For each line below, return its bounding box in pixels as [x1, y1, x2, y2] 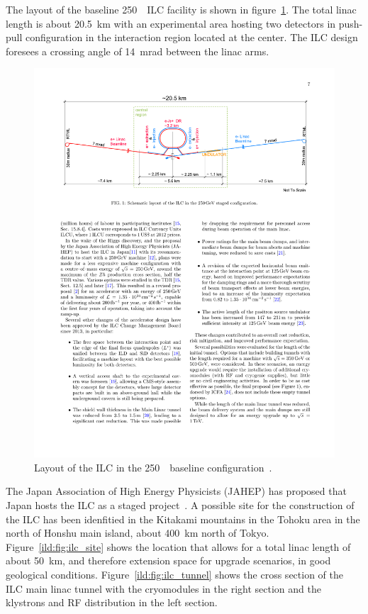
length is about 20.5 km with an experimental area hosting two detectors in [6, 16, 336, 30]
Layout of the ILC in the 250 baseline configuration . [34, 459, 272, 474]
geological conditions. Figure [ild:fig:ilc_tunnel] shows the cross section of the [6, 567, 343, 582]
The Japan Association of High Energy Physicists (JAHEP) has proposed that [6, 484, 347, 498]
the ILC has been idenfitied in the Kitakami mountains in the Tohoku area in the [6, 511, 360, 526]
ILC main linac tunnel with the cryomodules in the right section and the [6, 581, 321, 596]
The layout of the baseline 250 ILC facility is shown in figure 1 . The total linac [6, 2, 357, 16]
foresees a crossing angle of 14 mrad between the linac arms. [6, 43, 269, 58]
